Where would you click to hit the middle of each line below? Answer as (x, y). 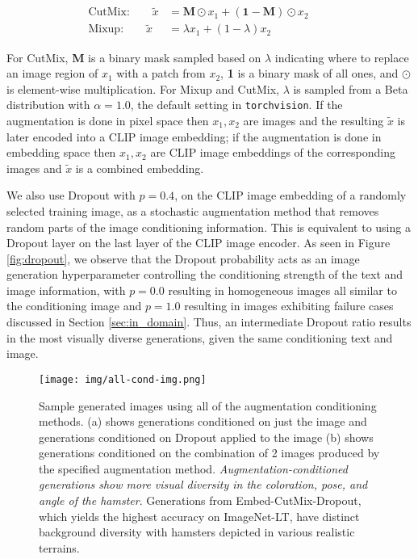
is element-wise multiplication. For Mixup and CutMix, (143, 88)
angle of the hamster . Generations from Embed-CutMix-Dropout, (200, 500)
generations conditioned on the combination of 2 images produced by (209, 453)
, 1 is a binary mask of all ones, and (309, 73)
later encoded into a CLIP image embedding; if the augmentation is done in (194, 136)
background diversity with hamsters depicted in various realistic (197, 532)
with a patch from (161, 73)
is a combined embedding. (140, 168)
